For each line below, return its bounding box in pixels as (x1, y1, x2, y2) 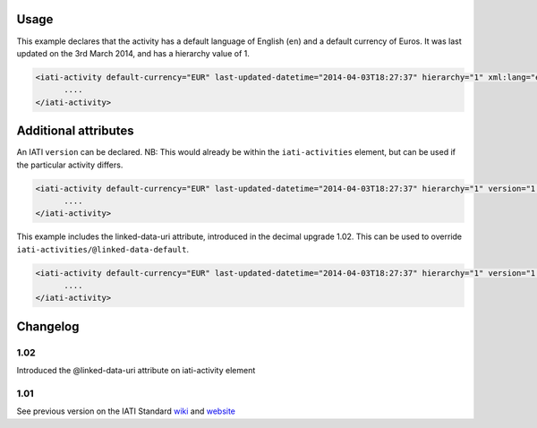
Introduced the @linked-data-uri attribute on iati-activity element (16, 365, 256, 376)
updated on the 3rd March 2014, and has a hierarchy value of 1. (16, 47, 250, 58)
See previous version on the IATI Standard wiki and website (16, 406, 236, 416)
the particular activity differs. (16, 159, 124, 170)
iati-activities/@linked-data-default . (16, 244, 190, 254)
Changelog (16, 319, 80, 334)
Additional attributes (16, 124, 134, 139)
